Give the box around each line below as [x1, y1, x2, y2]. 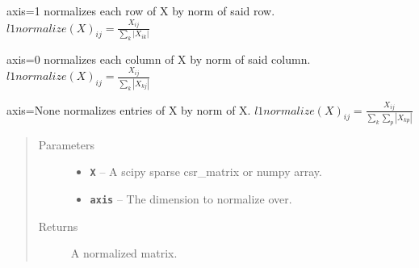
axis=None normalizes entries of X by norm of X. [6, 101, 251, 118]
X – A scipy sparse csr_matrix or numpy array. [90, 163, 322, 180]
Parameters [38, 136, 94, 153]
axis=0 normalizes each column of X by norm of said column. [6, 50, 311, 67]
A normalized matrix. [70, 245, 178, 262]
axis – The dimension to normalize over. [90, 191, 292, 207]
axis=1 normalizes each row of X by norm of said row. [6, 2, 275, 19]
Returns [38, 217, 78, 234]
